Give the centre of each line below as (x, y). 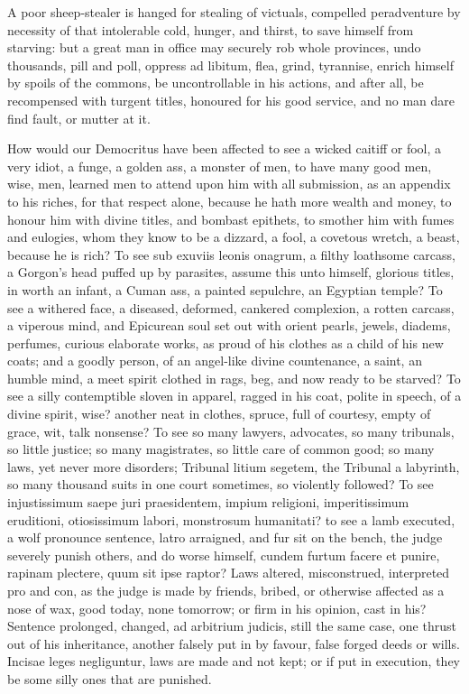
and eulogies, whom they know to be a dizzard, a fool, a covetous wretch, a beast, (234, 237)
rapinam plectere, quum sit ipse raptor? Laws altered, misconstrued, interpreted (229, 573)
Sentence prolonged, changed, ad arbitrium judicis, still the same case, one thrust (232, 626)
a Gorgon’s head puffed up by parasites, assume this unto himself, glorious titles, (231, 272)
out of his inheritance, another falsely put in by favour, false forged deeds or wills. (234, 643)
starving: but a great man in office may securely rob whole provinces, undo (214, 47)
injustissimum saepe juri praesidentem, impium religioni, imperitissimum (208, 502)
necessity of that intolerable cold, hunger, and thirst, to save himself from (211, 29)
